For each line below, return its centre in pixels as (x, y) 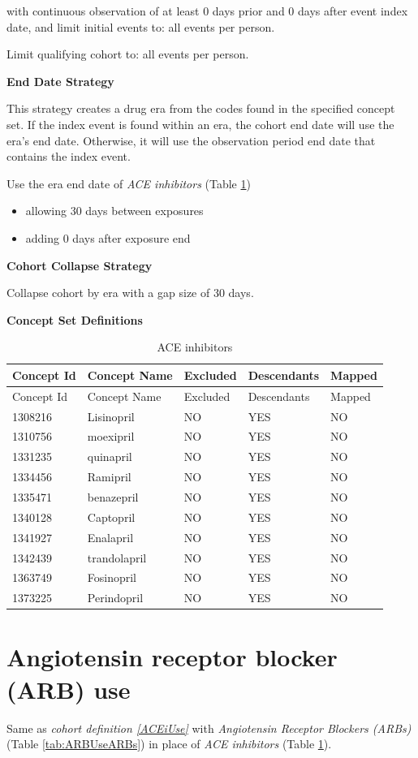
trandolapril (117, 557)
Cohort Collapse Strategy (80, 265)
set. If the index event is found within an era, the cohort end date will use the (200, 124)
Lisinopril (111, 416)
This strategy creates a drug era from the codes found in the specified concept (201, 108)
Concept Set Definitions (75, 319)
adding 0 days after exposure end (108, 237)
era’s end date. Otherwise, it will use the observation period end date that (191, 140)
